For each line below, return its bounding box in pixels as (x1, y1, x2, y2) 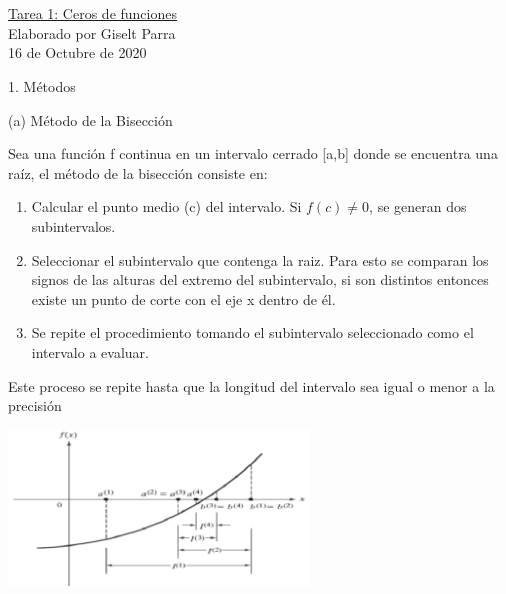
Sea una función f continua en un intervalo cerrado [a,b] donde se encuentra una (8, 143, 498, 164)
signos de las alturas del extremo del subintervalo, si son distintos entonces (31, 269, 489, 290)
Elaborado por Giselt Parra (8, 22, 176, 43)
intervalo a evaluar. (31, 341, 149, 362)
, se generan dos (369, 196, 467, 217)
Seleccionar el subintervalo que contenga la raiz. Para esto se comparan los (31, 249, 489, 270)
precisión (8, 395, 62, 416)
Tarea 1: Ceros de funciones (8, 3, 177, 24)
